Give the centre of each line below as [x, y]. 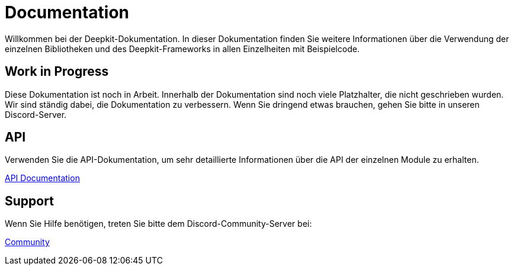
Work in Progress [57, 72]
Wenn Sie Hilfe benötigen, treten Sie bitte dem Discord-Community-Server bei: [158, 224]
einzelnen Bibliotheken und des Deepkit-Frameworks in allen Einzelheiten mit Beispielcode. [182, 49]
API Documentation [42, 178]
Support [29, 201]
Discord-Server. [36, 114]
